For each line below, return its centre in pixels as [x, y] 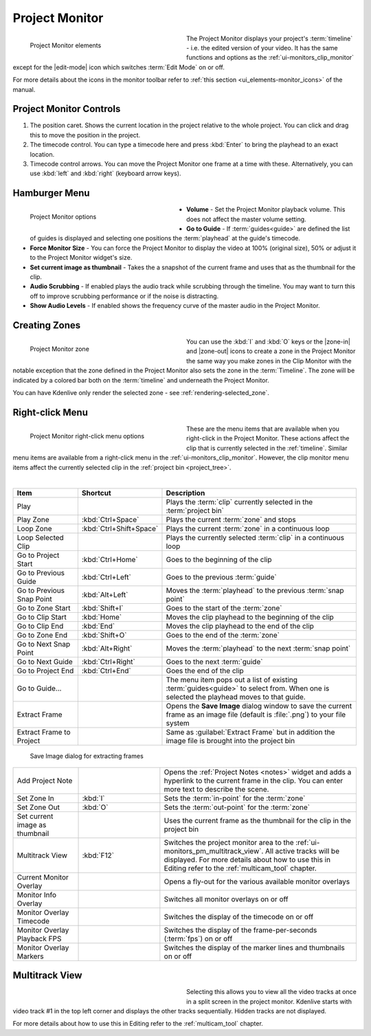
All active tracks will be [302, 851]
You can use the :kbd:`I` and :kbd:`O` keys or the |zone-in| [268, 342]
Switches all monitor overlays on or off [226, 899]
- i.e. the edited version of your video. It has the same [262, 47]
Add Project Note [45, 780]
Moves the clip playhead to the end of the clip [240, 627]
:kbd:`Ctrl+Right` [108, 662]
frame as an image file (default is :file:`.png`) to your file [256, 714]
